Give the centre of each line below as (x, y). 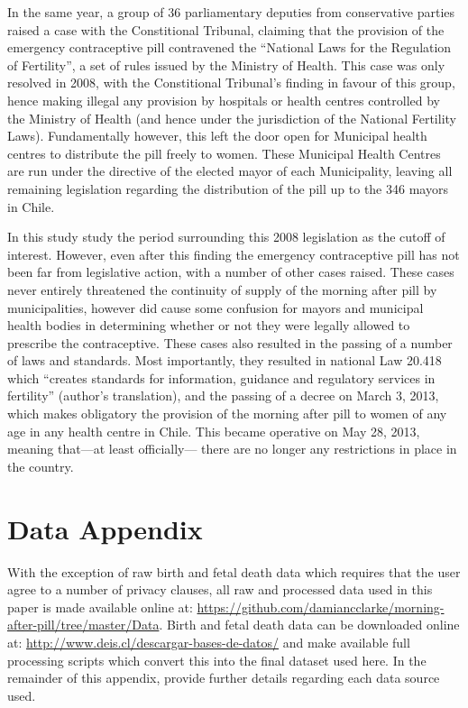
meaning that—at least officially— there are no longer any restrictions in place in (232, 449)
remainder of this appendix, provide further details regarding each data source (224, 678)
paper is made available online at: (100, 607)
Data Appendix (105, 528)
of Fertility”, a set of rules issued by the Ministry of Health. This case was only (226, 64)
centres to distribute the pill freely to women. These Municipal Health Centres (224, 153)
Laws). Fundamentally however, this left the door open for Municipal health (217, 136)
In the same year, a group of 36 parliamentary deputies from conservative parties (231, 12)
